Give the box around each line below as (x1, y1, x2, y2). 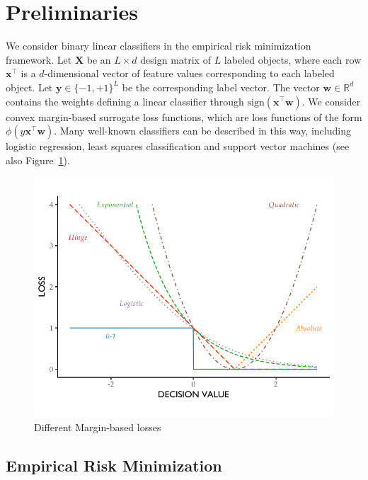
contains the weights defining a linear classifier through (6, 93, 244, 108)
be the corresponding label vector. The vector (122, 79, 320, 94)
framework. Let (6, 52, 72, 67)
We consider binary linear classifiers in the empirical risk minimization (6, 38, 311, 53)
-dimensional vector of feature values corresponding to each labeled (44, 66, 335, 81)
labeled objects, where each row (224, 52, 362, 67)
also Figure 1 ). (6, 152, 70, 167)
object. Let (6, 79, 53, 94)
